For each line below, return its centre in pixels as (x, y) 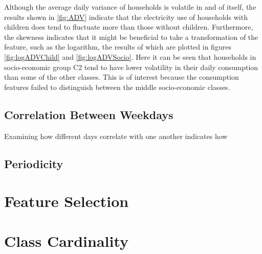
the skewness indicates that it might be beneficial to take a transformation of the (131, 37)
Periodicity (34, 163)
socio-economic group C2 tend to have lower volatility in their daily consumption (131, 67)
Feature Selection (67, 201)
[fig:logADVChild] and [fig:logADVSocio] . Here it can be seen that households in (130, 56)
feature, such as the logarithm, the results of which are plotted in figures (118, 47)
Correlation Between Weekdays (89, 114)
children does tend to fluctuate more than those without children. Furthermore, (129, 27)
